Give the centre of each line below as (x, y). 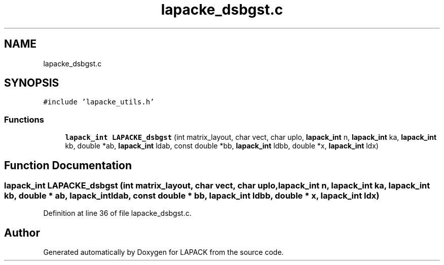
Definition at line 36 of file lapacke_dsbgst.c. (117, 213)
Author (22, 233)
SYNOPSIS (32, 83)
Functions (24, 119)
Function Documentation (68, 165)
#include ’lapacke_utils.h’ (99, 102)
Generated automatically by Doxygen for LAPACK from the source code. (163, 252)
